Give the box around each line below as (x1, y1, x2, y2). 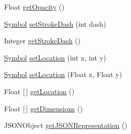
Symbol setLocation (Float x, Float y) (4, 69, 122, 80)
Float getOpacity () (4, 2, 64, 12)
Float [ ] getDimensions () (4, 103, 83, 113)
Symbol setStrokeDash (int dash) (4, 18, 106, 29)
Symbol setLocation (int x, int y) (4, 52, 106, 62)
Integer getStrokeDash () (4, 35, 81, 46)
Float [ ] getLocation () (4, 86, 75, 96)
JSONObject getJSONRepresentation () (4, 120, 127, 130)
